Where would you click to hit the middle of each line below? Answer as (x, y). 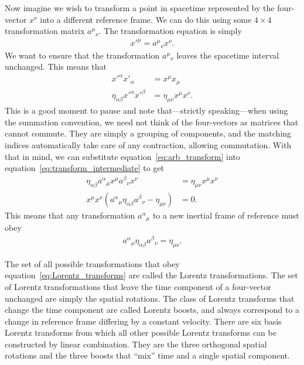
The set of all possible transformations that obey (92, 263)
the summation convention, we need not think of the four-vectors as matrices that (152, 122)
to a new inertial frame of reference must (226, 215)
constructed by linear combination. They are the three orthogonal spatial (136, 344)
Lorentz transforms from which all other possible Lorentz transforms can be (141, 332)
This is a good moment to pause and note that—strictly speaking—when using (146, 110)
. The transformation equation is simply (170, 31)
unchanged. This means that (56, 66)
